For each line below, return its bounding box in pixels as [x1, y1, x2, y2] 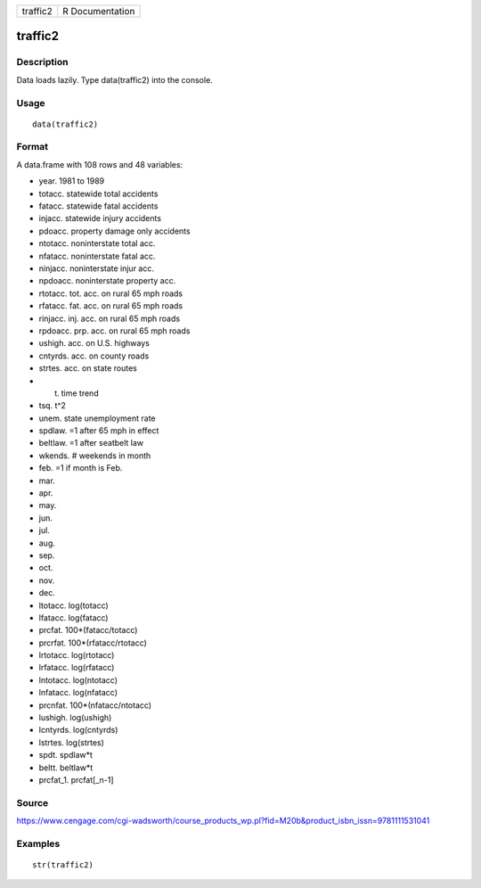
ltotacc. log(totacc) [38, 600, 109, 611]
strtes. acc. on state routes [38, 363, 138, 374]
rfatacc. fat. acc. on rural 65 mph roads [38, 300, 183, 311]
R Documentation [62, 5, 135, 17]
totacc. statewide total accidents [38, 188, 159, 199]
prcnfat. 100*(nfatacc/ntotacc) [38, 700, 151, 711]
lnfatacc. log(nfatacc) [38, 687, 118, 698]
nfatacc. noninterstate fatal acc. [38, 251, 156, 261]
